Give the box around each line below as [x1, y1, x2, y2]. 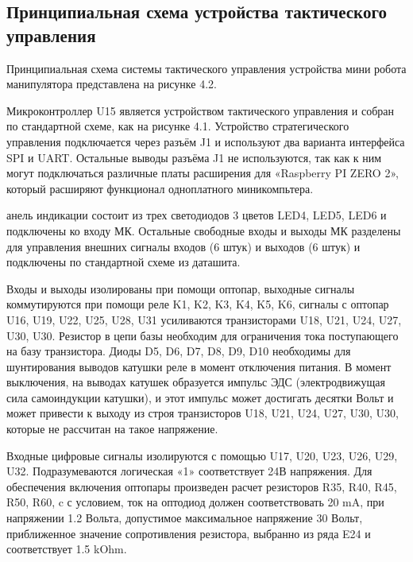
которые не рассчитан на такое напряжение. [6, 421, 218, 437]
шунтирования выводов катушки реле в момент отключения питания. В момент [6, 358, 392, 374]
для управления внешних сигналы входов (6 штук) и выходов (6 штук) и [6, 238, 361, 254]
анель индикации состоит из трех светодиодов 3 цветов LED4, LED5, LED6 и [6, 207, 387, 223]
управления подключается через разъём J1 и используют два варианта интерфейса [6, 133, 405, 149]
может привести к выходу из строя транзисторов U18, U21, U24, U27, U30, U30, [6, 405, 399, 421]
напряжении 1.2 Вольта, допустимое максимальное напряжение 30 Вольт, [6, 510, 363, 526]
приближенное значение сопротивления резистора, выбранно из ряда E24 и [6, 525, 371, 541]
